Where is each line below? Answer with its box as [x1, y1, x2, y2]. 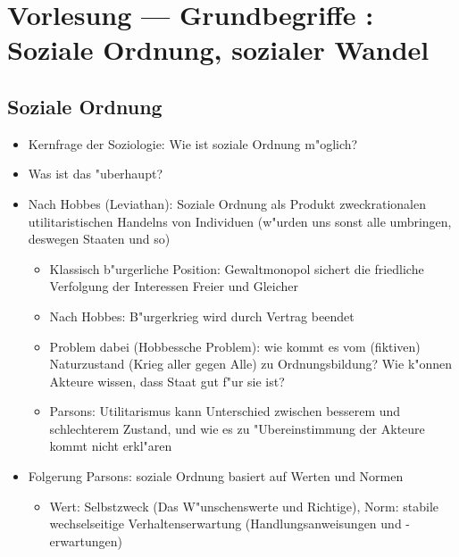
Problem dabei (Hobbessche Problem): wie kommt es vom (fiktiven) [49, 337, 421, 355]
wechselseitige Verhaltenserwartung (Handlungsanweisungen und [49, 514, 402, 533]
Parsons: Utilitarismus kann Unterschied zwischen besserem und [49, 402, 401, 420]
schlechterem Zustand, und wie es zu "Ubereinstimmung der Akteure [49, 419, 425, 437]
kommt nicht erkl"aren [49, 436, 172, 455]
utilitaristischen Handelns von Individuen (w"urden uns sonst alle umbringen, [28, 212, 452, 230]
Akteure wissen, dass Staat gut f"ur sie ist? [49, 371, 285, 390]
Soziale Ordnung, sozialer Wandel [7, 31, 430, 68]
